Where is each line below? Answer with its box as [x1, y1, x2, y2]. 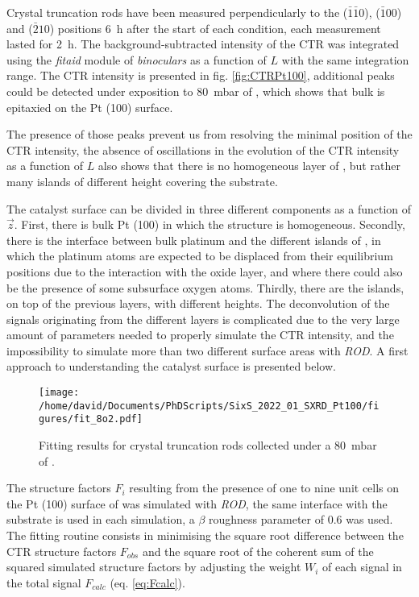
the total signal [6, 574, 81, 591]
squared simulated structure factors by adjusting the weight [6, 558, 301, 575]
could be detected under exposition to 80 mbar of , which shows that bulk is [6, 82, 385, 99]
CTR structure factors [6, 542, 117, 559]
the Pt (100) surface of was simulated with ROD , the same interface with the [6, 495, 388, 512]
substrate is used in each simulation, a [6, 511, 195, 528]
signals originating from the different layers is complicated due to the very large [6, 310, 400, 327]
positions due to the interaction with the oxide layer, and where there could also [6, 263, 403, 280]
